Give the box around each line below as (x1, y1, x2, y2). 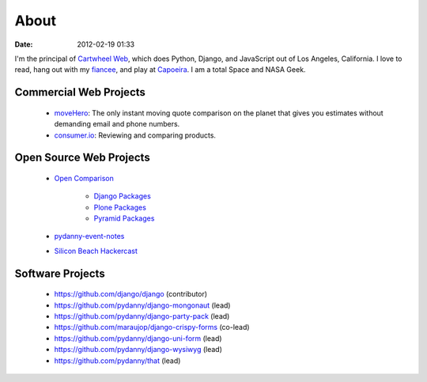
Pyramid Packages (93, 214, 155, 223)
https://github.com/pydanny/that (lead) (54, 356, 181, 365)
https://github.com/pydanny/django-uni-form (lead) (54, 333, 222, 343)
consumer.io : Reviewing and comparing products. (54, 130, 217, 140)
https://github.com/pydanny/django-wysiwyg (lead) (54, 345, 223, 354)
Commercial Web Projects (14, 85, 146, 99)
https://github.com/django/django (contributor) (54, 289, 208, 299)
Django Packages (93, 191, 152, 201)
